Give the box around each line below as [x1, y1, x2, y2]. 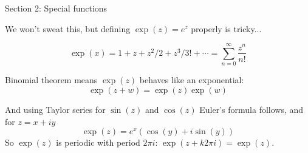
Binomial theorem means [5, 73, 98, 86]
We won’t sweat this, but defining [5, 22, 131, 35]
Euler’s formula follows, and [199, 103, 304, 115]
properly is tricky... [191, 22, 262, 35]
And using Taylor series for [5, 103, 106, 115]
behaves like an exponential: [139, 73, 244, 86]
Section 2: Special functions [5, 2, 108, 14]
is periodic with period [56, 136, 140, 149]
